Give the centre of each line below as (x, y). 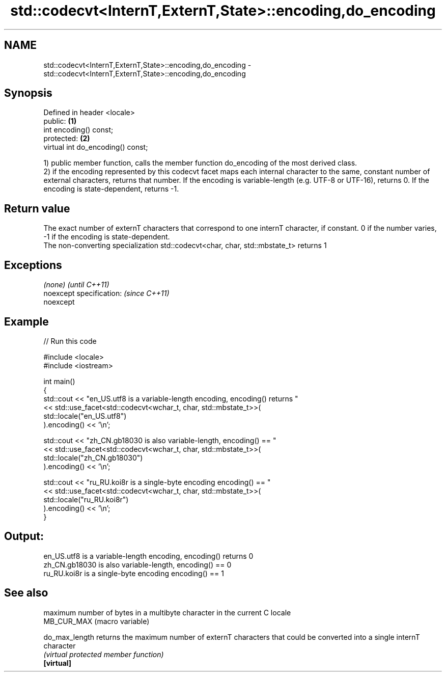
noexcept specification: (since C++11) (106, 293)
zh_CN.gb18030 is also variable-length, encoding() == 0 (137, 564)
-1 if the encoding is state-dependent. (107, 237)
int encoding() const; (78, 130)
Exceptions (33, 265)
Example (26, 321)
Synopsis (28, 93)
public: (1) (60, 121)
